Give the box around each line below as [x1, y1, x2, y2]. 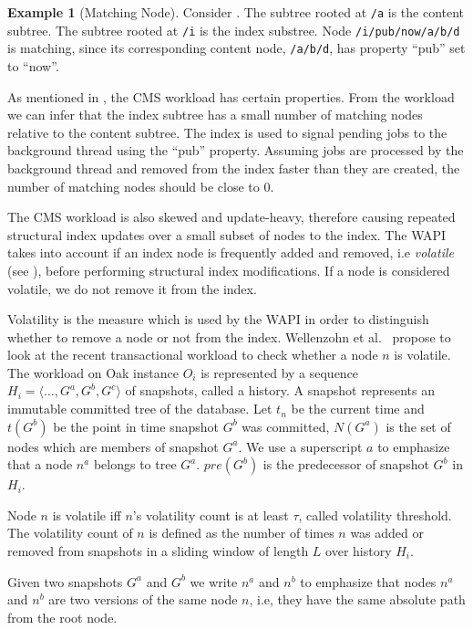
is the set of [386, 416, 451, 436]
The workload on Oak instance [7, 362, 179, 382]
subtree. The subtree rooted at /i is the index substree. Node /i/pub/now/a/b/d [7, 20, 460, 39]
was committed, [242, 416, 330, 436]
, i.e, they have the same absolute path [249, 590, 466, 609]
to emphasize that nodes [300, 572, 437, 591]
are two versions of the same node [48, 590, 238, 609]
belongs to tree [93, 455, 177, 474]
